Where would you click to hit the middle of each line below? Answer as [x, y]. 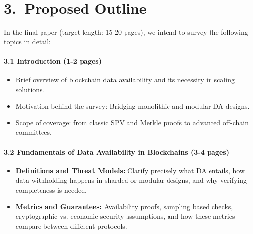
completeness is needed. [51, 190]
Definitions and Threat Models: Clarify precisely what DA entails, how [130, 170]
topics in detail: [27, 41]
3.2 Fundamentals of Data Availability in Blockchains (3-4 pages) [117, 151]
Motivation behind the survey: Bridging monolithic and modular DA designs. [132, 106]
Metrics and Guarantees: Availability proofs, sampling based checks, [124, 206]
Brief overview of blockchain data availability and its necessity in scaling [125, 80]
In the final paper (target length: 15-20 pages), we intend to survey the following [126, 32]
